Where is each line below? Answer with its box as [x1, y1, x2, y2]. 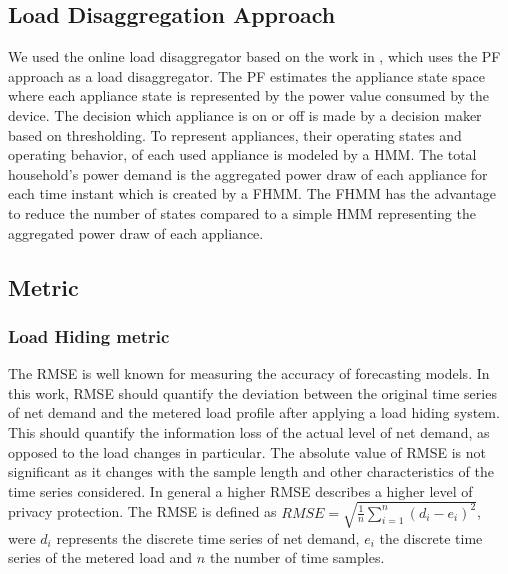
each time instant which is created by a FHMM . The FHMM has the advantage [8, 183, 496, 204]
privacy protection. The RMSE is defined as [8, 501, 277, 522]
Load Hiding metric [8, 323, 170, 348]
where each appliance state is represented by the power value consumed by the [8, 85, 490, 106]
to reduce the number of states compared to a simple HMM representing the [8, 202, 476, 223]
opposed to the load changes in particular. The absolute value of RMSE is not [8, 441, 486, 462]
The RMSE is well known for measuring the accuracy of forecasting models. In [8, 363, 490, 384]
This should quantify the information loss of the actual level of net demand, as [8, 421, 490, 442]
